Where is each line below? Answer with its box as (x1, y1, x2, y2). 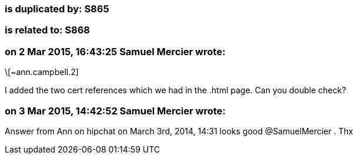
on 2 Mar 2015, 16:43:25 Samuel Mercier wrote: (5, 45, 226, 57)
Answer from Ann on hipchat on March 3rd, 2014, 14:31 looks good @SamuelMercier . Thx (5, 126, 353, 136)
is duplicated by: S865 (5, 3, 109, 15)
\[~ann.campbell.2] (5, 67, 79, 77)
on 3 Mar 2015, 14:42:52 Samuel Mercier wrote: (5, 104, 226, 117)
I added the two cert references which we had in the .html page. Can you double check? (5, 85, 346, 96)
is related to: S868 (5, 24, 91, 36)
